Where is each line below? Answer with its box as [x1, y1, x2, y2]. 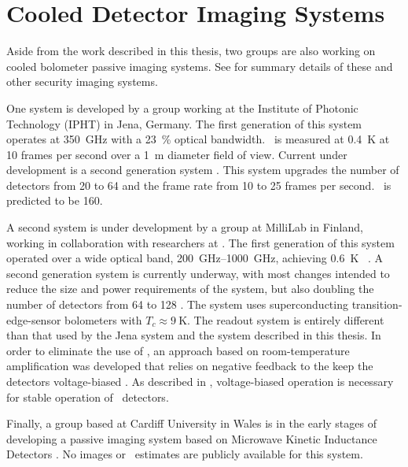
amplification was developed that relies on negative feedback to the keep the [6, 358, 373, 374]
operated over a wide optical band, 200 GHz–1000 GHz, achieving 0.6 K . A [6, 250, 384, 266]
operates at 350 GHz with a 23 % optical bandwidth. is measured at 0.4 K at [6, 131, 390, 147]
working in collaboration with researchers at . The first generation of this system [6, 234, 395, 250]
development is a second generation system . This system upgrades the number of [6, 161, 399, 178]
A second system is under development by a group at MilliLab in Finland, [6, 219, 363, 235]
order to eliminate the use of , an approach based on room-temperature [6, 342, 350, 358]
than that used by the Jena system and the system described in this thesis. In [6, 327, 381, 343]
